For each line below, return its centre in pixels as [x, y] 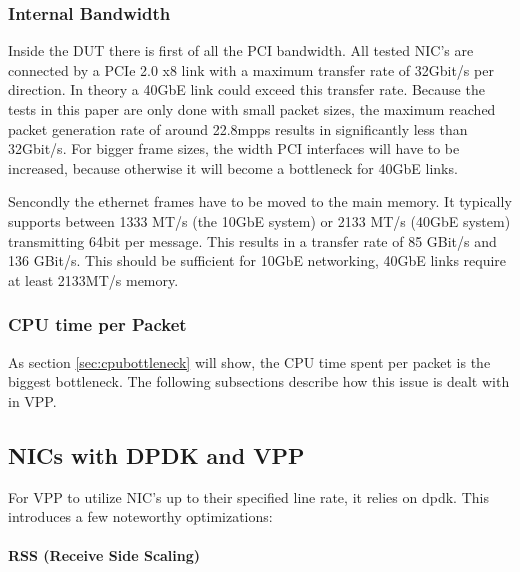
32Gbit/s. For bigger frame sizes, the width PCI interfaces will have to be [234, 148]
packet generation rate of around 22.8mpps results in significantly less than [238, 128]
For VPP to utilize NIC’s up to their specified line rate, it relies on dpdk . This [248, 496]
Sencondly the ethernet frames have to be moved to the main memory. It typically [260, 201]
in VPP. [32, 400]
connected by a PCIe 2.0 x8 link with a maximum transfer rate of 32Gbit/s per [251, 69]
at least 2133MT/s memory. [93, 279]
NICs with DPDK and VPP [156, 454]
